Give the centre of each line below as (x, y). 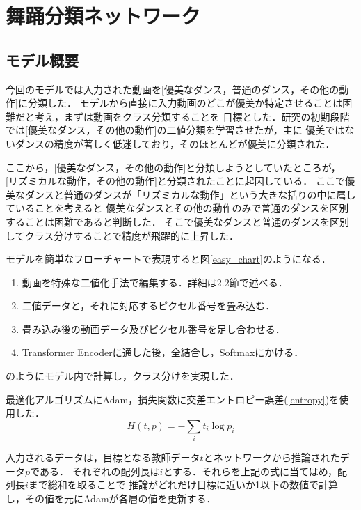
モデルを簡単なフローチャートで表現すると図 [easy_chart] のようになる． (168, 259)
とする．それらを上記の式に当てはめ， (250, 471)
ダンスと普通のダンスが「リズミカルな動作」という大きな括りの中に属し (190, 194)
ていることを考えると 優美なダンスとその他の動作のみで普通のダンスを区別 (177, 208)
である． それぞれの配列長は (95, 471)
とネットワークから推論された (272, 457)
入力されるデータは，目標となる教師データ (103, 457)
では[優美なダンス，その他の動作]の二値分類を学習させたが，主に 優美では (175, 130)
